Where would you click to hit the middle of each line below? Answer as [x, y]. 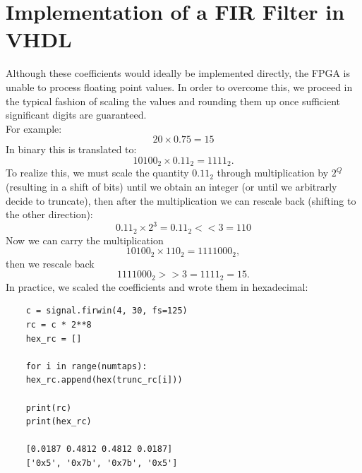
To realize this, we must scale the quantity [97, 173]
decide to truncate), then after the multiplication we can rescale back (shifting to [181, 200]
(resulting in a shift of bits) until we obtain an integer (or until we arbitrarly [171, 186]
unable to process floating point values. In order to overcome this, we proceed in [179, 86]
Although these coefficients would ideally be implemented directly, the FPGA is [178, 73]
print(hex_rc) [59, 422]
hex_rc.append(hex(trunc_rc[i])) [104, 380]
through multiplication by [273, 173]
